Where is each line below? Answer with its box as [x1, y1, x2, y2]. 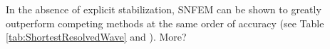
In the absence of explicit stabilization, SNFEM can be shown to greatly [6, 2, 321, 16]
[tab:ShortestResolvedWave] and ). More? [6, 29, 187, 44]
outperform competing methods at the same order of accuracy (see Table [6, 15, 324, 30]
